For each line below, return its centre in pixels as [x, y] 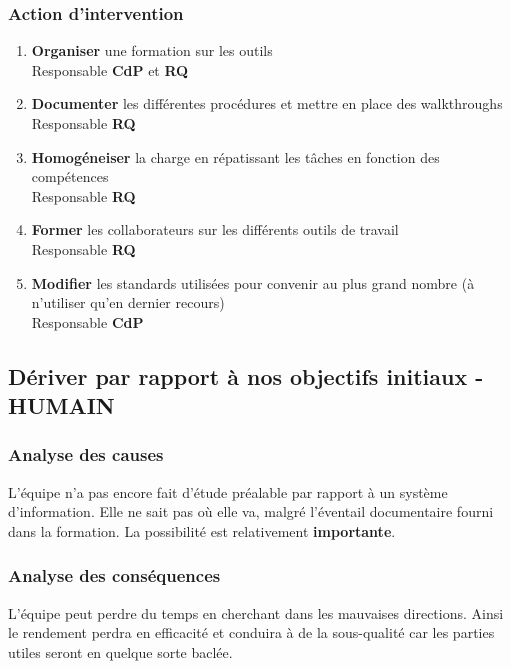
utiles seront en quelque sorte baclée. [120, 651]
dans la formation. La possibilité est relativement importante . [202, 530]
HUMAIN [61, 405]
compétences [70, 176]
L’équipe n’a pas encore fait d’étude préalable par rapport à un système [228, 491]
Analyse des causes [86, 454]
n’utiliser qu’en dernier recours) [128, 302]
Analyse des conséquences [114, 575]
